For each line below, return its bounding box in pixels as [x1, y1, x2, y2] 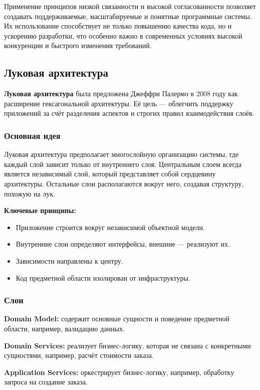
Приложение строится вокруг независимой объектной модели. [16, 222, 205, 232]
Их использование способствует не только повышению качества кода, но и [4, 21, 232, 31]
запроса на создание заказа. [4, 376, 88, 387]
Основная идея [4, 129, 61, 141]
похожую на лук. [4, 188, 56, 199]
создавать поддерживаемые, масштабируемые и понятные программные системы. [4, 11, 252, 21]
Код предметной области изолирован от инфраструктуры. [16, 272, 190, 283]
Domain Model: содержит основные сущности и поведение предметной [4, 313, 230, 324]
